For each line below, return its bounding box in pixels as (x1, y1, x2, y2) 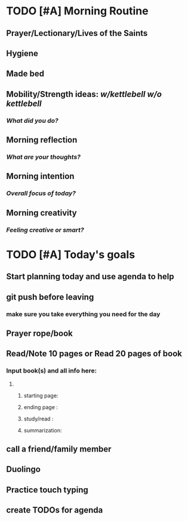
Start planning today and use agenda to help (6, 271, 174, 282)
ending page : (23, 403, 58, 411)
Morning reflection (6, 135, 78, 145)
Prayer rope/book (6, 328, 73, 338)
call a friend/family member (6, 444, 112, 454)
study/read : (23, 415, 54, 422)
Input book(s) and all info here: (6, 366, 97, 375)
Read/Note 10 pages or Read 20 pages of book (6, 349, 182, 359)
